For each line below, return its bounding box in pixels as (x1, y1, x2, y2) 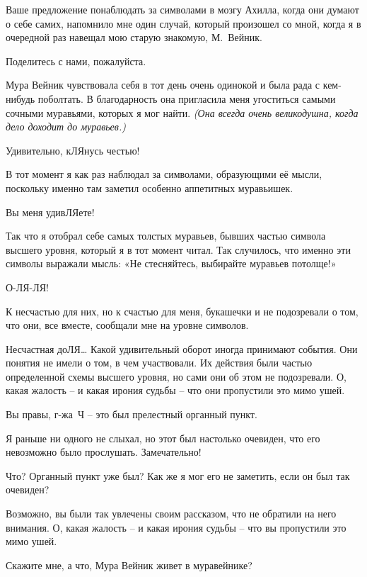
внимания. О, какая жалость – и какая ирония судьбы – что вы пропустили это (6, 520, 346, 534)
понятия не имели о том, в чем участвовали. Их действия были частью (6, 355, 313, 370)
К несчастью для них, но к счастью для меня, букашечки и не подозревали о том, (6, 303, 359, 318)
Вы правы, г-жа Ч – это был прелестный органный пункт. (6, 407, 257, 422)
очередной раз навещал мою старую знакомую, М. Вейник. (6, 30, 262, 45)
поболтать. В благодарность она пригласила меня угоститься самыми (37, 91, 336, 106)
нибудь (6, 91, 35, 106)
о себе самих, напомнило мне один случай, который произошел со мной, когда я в (6, 16, 361, 30)
